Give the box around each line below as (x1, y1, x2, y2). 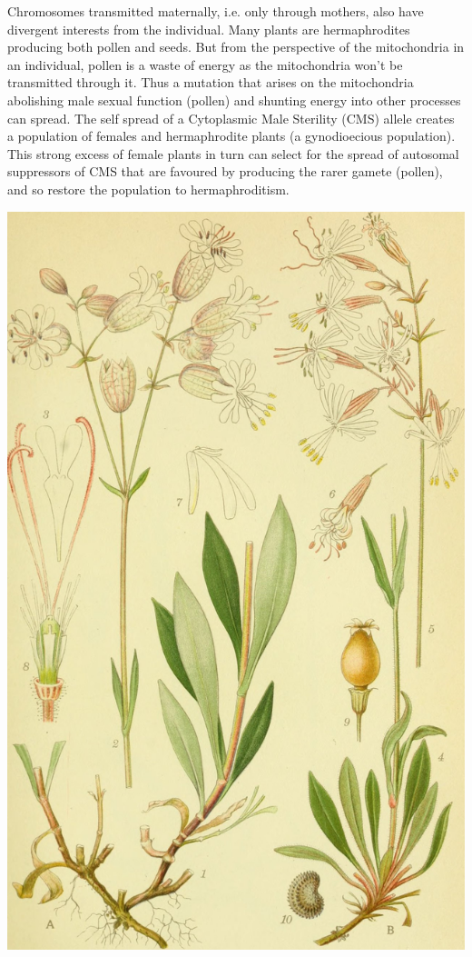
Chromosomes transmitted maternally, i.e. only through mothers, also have (7, 2, 424, 20)
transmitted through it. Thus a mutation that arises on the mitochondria (7, 73, 414, 92)
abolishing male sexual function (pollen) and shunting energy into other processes (7, 90, 461, 109)
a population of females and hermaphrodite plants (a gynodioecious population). (7, 126, 456, 145)
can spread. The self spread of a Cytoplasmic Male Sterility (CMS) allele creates (7, 108, 455, 127)
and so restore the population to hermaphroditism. (7, 179, 290, 198)
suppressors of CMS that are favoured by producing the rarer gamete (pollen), (7, 162, 443, 181)
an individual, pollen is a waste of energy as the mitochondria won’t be (7, 55, 403, 74)
